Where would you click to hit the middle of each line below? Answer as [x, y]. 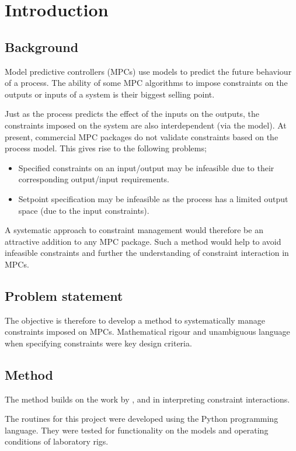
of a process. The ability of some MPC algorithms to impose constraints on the [146, 83]
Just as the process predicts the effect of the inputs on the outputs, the [132, 114]
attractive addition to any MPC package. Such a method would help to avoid [143, 241]
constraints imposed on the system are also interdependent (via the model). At [146, 125]
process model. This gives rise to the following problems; [106, 148]
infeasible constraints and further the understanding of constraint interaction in [147, 253]
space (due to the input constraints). [84, 210]
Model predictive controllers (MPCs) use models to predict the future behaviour [148, 71]
